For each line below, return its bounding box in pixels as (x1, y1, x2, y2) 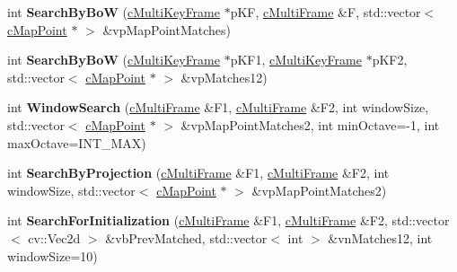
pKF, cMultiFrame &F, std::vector (230, 3, 421, 21)
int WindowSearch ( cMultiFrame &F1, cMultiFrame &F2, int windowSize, (7, 98, 429, 117)
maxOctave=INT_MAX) (7, 133, 146, 152)
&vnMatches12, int (328, 228, 433, 247)
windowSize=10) (7, 246, 98, 265)
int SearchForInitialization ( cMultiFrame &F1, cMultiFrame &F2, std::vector (7, 211, 450, 230)
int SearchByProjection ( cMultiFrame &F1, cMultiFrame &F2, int (7, 163, 390, 182)
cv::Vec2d (28, 228, 81, 247)
